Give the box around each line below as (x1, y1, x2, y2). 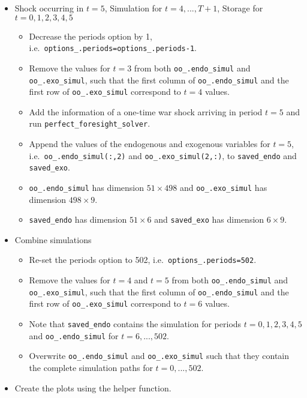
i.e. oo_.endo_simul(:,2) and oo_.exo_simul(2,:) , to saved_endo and (29, 149, 297, 161)
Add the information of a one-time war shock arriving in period (29, 105, 263, 118)
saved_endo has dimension (29, 213, 127, 226)
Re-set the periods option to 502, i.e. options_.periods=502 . (29, 253, 257, 266)
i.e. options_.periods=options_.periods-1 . (29, 41, 197, 54)
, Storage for (217, 2, 263, 14)
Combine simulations (14, 233, 92, 246)
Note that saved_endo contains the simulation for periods (29, 318, 242, 330)
